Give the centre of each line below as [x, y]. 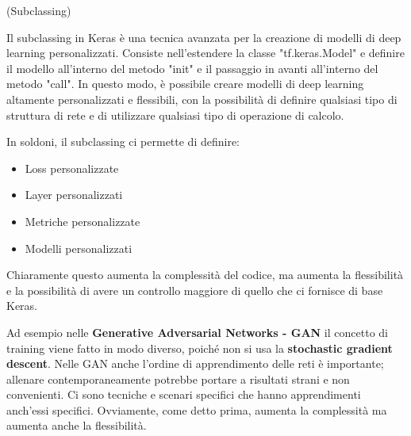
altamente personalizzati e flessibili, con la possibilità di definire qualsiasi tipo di [202, 99]
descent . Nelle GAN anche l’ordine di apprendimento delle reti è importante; [195, 363]
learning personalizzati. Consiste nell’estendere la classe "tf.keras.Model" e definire [205, 53]
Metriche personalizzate [83, 221]
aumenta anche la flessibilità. [77, 425]
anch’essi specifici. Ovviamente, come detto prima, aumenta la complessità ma [197, 409]
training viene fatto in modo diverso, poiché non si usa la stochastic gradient [200, 348]
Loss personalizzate [72, 168]
